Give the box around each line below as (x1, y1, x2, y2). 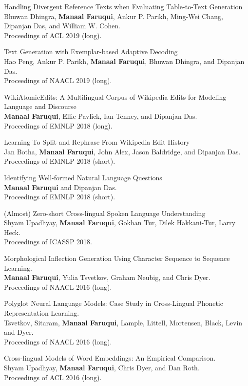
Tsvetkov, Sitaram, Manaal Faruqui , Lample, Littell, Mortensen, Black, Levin (4, 317, 243, 327)
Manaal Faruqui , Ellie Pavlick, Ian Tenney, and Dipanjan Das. (4, 110, 197, 121)
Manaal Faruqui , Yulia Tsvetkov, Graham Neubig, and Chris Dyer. (4, 272, 210, 282)
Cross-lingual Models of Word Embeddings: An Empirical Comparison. (4, 353, 216, 363)
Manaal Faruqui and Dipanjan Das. (4, 182, 117, 192)
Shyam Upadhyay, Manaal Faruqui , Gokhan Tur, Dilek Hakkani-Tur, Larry (4, 217, 236, 228)
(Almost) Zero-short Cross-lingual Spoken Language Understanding (4, 208, 206, 218)
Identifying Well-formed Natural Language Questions (4, 172, 162, 182)
